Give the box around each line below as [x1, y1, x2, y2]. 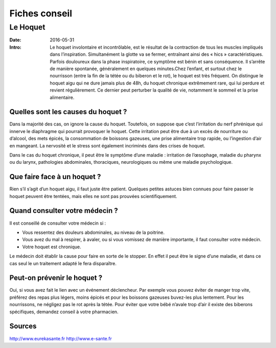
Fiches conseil [9, 8, 73, 19]
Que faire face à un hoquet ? [9, 172, 101, 181]
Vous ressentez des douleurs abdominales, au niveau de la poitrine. [22, 229, 165, 235]
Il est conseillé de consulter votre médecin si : [9, 220, 106, 226]
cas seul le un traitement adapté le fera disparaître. [9, 260, 117, 266]
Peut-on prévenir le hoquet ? [9, 274, 102, 282]
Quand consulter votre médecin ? [9, 206, 119, 215]
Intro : [9, 44, 21, 50]
